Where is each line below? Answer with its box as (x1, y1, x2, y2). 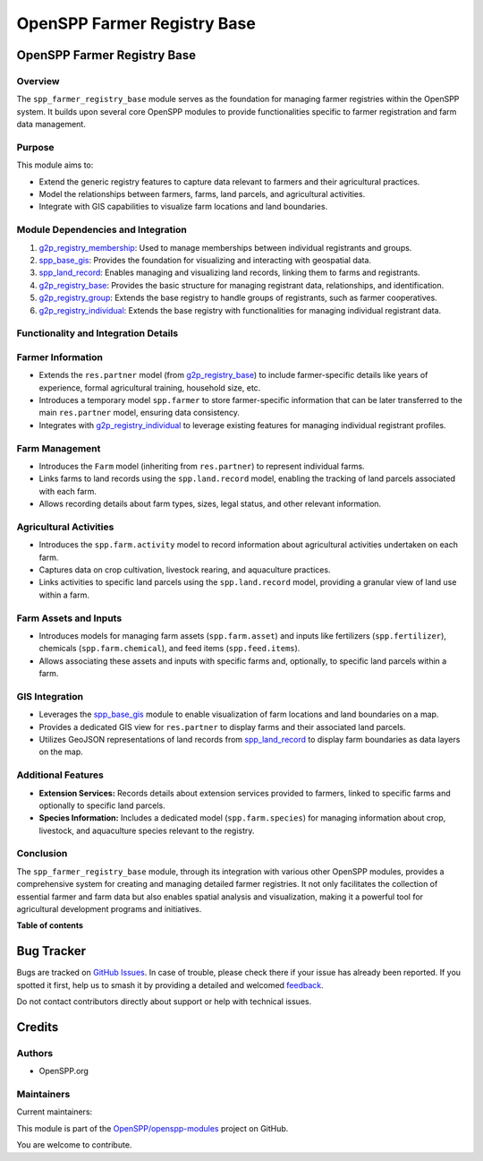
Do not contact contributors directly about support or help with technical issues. (16, 996, 312, 1007)
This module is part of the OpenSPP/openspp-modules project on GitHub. (16, 1122, 289, 1133)
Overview (16, 74, 60, 87)
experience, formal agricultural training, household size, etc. (38, 382, 261, 393)
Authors (16, 1046, 54, 1059)
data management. (16, 119, 87, 130)
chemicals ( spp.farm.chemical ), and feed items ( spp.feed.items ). (38, 643, 301, 654)
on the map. (38, 746, 84, 757)
